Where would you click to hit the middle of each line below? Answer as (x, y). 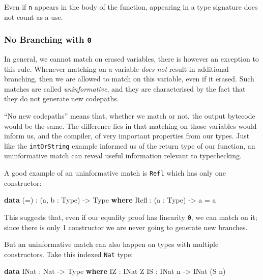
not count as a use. (34, 17)
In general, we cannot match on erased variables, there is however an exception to (131, 59)
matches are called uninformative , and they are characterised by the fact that (125, 88)
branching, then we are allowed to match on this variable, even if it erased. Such (129, 79)
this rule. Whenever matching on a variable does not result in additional (116, 68)
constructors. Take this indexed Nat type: (69, 254)
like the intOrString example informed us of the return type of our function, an (130, 145)
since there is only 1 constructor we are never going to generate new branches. (126, 227)
